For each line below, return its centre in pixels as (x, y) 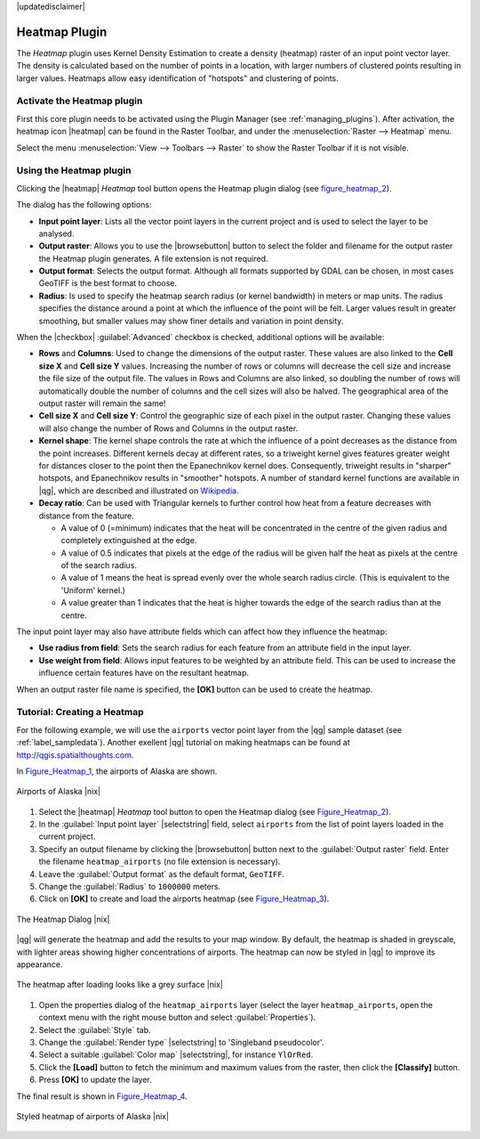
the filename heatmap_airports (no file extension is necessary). (160, 862)
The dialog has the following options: (84, 205)
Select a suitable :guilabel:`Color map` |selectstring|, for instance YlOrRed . (176, 1054)
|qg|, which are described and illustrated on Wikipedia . (139, 491)
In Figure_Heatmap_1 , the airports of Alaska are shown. (117, 771)
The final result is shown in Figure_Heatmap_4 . (102, 1096)
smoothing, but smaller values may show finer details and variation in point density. (191, 321)
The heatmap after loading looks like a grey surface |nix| (120, 985)
